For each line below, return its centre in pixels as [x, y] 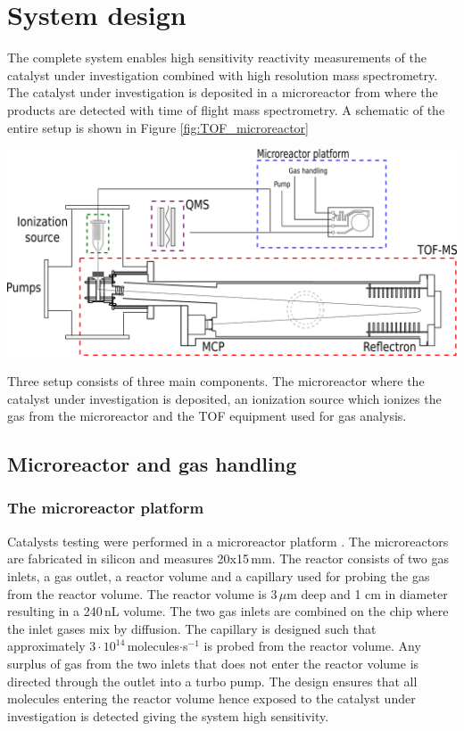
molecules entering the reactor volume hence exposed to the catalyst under [211, 698]
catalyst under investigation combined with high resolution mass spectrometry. [223, 74]
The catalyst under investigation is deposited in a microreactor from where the [223, 92]
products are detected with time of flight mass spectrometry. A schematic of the [226, 109]
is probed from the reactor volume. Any [312, 646]
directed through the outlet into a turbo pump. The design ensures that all [212, 681]
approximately [46, 646]
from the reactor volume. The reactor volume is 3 [142, 593]
